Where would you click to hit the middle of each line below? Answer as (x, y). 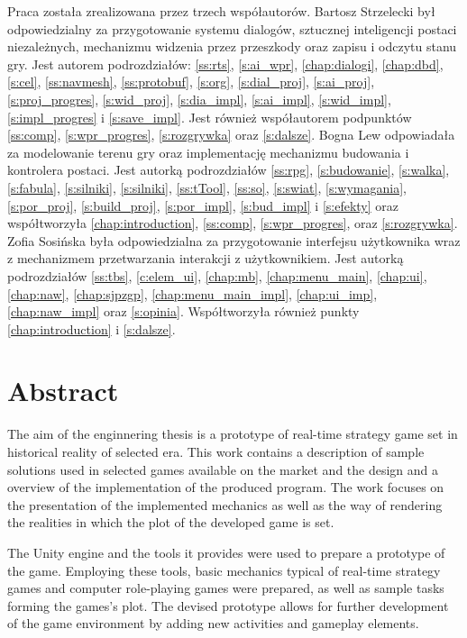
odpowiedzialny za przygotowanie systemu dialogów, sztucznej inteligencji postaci (232, 28)
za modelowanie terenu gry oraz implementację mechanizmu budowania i (208, 152)
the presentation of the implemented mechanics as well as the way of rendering (225, 504)
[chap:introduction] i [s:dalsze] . (92, 328)
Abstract (63, 391)
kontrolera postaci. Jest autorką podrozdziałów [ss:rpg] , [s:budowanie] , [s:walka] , (229, 170)
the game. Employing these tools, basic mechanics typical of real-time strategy (224, 570)
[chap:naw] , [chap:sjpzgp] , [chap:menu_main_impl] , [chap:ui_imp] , (192, 293)
